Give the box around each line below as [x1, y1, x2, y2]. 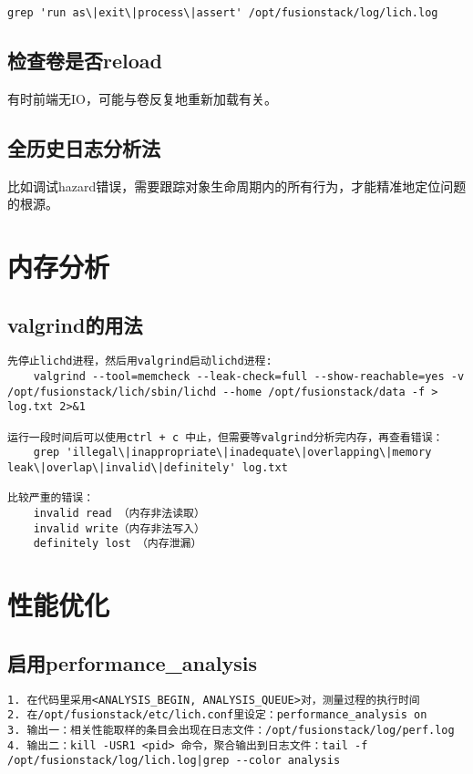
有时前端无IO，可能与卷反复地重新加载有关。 [7, 88, 277, 108]
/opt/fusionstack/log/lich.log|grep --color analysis [7, 754, 341, 768]
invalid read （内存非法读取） [33, 506, 205, 520]
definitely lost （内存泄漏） [33, 537, 202, 551]
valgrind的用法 [7, 310, 143, 338]
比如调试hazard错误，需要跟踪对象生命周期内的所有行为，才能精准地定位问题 [7, 176, 467, 195]
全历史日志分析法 [7, 133, 160, 161]
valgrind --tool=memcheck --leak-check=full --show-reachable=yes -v [33, 370, 465, 384]
